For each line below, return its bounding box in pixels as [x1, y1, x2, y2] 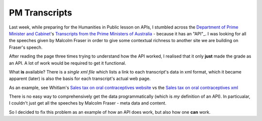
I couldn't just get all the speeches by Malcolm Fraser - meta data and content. [9, 100, 167, 106]
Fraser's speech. [9, 44, 43, 50]
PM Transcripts [9, 7, 72, 18]
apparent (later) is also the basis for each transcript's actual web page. [9, 76, 151, 82]
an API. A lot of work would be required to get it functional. [9, 60, 126, 66]
